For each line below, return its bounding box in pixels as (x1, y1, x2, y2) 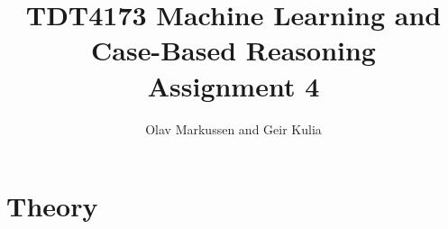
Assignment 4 (147, 67, 320, 104)
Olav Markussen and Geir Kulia (145, 119, 322, 138)
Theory (6, 188, 98, 224)
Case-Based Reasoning (91, 32, 376, 69)
